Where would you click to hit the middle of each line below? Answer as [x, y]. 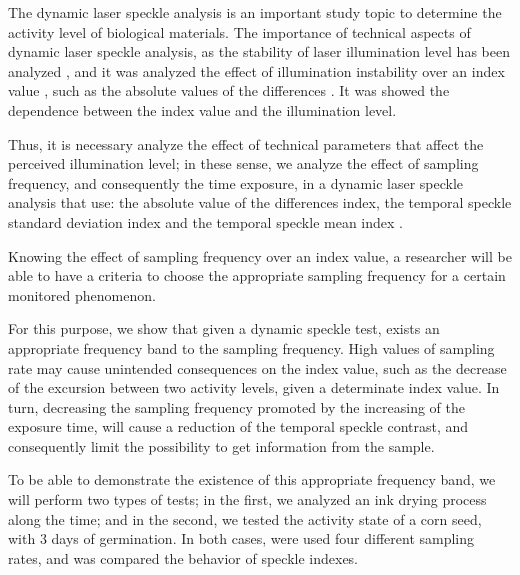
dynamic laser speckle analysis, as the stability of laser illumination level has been [259, 51]
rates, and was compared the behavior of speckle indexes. [183, 557]
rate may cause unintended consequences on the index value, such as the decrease [257, 367]
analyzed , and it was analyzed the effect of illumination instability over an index [256, 70]
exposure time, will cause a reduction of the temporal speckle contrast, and [238, 426]
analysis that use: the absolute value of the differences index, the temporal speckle [260, 202]
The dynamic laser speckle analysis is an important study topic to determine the [255, 12]
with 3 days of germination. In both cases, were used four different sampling [241, 538]
